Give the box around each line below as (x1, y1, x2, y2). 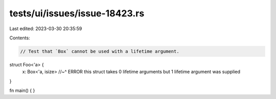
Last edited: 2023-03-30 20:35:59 (9, 26, 82, 32)
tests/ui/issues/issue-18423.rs (9, 8, 145, 19)
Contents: (9, 35, 30, 41)
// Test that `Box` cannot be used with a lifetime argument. (20, 48, 179, 54)
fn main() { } (9, 87, 35, 94)
